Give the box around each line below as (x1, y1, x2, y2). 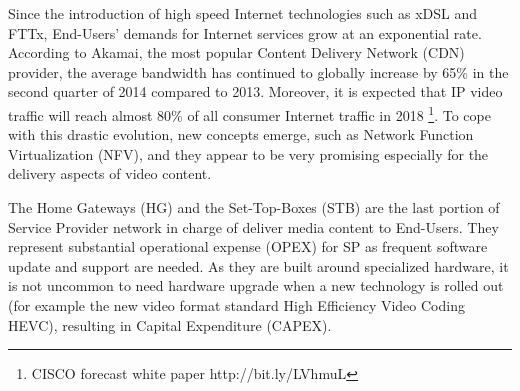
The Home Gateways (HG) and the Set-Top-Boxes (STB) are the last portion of (8, 197, 500, 217)
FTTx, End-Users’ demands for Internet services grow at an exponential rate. (8, 22, 482, 43)
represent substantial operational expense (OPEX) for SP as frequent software (8, 236, 488, 257)
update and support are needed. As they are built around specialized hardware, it (8, 255, 509, 276)
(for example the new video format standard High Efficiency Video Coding (8, 294, 465, 315)
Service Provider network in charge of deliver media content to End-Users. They (8, 216, 499, 237)
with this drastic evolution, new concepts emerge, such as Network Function (8, 124, 474, 145)
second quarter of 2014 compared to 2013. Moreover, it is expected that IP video (8, 81, 503, 102)
